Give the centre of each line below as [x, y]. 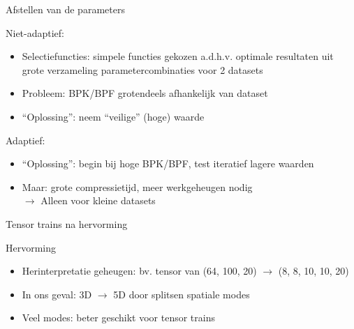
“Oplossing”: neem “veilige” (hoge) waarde [113, 116]
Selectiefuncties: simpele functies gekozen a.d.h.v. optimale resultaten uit [178, 56]
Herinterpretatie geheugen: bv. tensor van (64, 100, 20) [139, 271]
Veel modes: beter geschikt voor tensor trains [118, 317]
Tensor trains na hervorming [67, 223]
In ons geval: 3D [57, 294]
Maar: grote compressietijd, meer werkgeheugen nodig [137, 186]
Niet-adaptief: [35, 32]
